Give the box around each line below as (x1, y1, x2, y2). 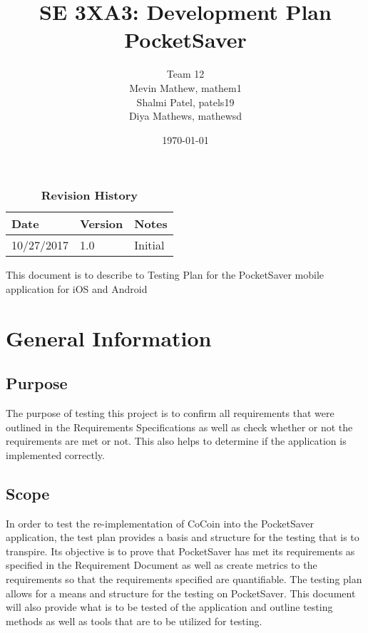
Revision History (41, 187, 138, 204)
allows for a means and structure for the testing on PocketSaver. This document (6, 585, 356, 600)
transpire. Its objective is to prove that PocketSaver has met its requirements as (6, 543, 355, 558)
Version (80, 215, 123, 232)
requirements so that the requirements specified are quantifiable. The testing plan (6, 572, 362, 586)
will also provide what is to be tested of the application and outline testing (6, 599, 333, 614)
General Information (6, 323, 212, 352)
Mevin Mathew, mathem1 (129, 80, 242, 95)
